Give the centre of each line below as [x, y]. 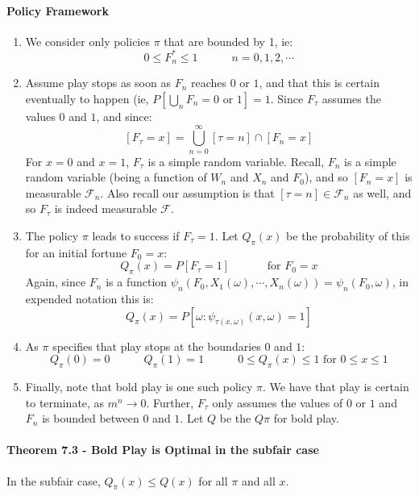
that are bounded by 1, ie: [228, 41]
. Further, [170, 402]
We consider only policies [87, 41]
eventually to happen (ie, [87, 98]
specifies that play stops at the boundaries [157, 346]
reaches [209, 83]
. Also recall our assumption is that [187, 192]
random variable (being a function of [116, 177]
